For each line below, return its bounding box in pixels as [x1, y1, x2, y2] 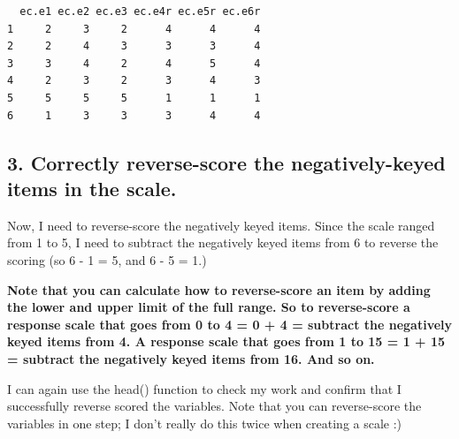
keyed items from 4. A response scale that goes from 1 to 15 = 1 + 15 [7, 332, 446, 351]
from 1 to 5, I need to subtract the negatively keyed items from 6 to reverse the [7, 233, 439, 252]
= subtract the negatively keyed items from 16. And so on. [7, 349, 375, 367]
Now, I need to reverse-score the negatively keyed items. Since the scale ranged [7, 216, 435, 234]
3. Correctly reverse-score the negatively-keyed [7, 148, 446, 176]
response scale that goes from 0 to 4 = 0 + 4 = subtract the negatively [7, 314, 453, 333]
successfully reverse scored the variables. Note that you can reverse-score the [7, 397, 422, 415]
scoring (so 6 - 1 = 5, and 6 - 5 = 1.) [7, 250, 207, 269]
